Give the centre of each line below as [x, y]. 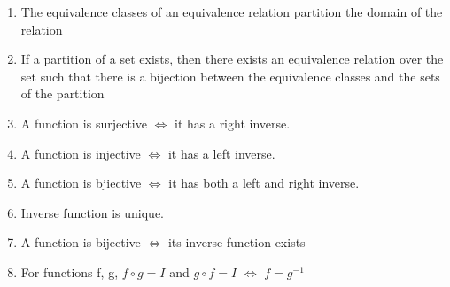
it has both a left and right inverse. [264, 183]
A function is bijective [81, 242]
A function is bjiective [81, 183]
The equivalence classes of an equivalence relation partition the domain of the [232, 12]
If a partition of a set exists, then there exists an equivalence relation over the [232, 59]
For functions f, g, [70, 271]
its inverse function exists [237, 242]
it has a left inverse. [221, 153]
